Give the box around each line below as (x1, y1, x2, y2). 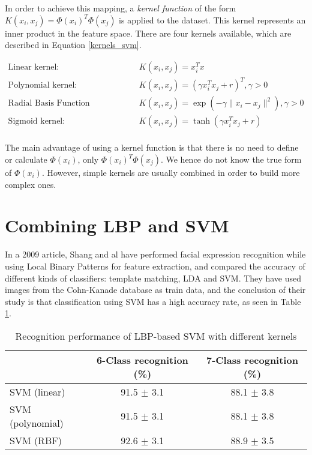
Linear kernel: (8, 62, 59, 71)
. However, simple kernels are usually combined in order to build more (41, 166, 300, 179)
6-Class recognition (96, 352, 188, 367)
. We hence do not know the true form (160, 153, 302, 166)
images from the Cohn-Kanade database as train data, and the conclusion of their (5, 283, 306, 296)
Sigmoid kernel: (8, 117, 65, 126)
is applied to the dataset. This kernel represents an (119, 13, 306, 26)
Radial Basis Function (8, 99, 90, 108)
